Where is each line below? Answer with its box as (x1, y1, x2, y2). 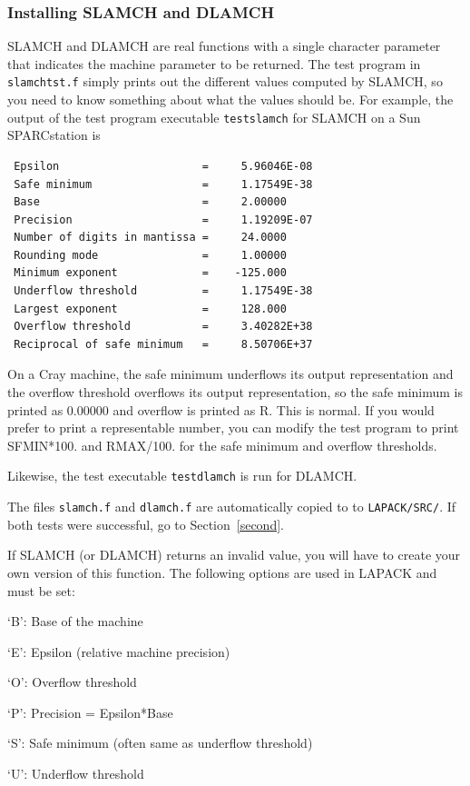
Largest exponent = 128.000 (14, 302, 287, 315)
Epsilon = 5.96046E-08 (14, 159, 313, 173)
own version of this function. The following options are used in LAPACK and (7, 562, 437, 582)
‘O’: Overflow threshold (7, 672, 137, 691)
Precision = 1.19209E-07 (14, 213, 313, 226)
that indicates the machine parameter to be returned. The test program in (7, 54, 421, 73)
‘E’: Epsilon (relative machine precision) (7, 642, 230, 661)
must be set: (7, 581, 75, 600)
